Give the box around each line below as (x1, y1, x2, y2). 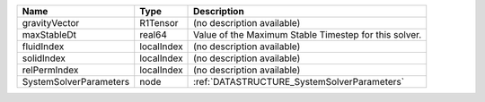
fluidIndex (22, 40, 65, 53)
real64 (139, 29, 168, 40)
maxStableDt (22, 29, 76, 40)
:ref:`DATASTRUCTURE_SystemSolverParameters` (193, 76, 404, 88)
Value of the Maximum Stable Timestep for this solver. (193, 29, 422, 40)
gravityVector (22, 17, 80, 29)
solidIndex (22, 52, 66, 64)
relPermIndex (22, 64, 79, 76)
